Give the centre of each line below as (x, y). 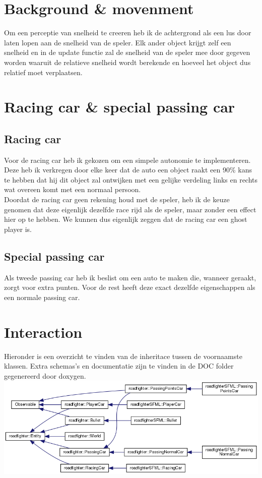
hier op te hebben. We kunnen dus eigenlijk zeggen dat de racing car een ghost (126, 219)
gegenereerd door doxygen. (45, 375)
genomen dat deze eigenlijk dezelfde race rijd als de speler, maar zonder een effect (130, 209)
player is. (18, 229)
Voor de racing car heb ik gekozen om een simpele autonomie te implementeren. (127, 160)
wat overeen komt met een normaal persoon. (73, 189)
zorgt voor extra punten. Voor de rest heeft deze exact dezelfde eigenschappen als (130, 287)
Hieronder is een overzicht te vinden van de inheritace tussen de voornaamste (123, 356)
